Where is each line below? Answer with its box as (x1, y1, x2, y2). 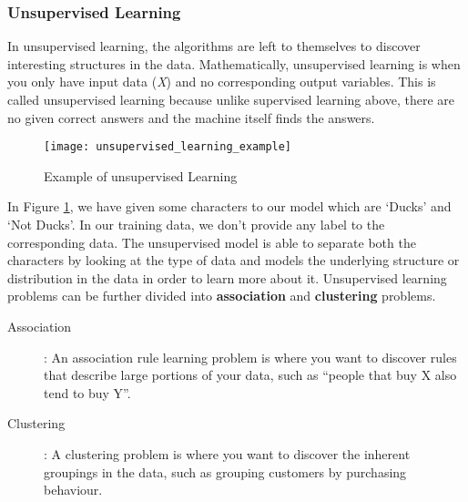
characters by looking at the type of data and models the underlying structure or (7, 251, 460, 270)
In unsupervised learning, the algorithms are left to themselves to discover (7, 36, 421, 56)
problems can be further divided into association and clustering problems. (7, 286, 436, 305)
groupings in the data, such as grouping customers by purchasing (44, 462, 407, 481)
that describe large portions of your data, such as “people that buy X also (44, 365, 457, 384)
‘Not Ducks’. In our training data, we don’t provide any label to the (7, 215, 385, 234)
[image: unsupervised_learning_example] (44, 140, 292, 154)
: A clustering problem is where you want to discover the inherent (44, 444, 411, 463)
